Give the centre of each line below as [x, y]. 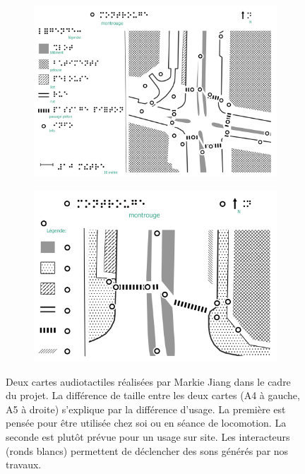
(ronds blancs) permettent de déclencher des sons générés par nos [147, 450]
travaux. [24, 464]
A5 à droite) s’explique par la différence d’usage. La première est [146, 409]
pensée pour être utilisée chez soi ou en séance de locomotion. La [146, 423]
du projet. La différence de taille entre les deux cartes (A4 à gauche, [153, 395]
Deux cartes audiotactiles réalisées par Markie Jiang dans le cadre [148, 381]
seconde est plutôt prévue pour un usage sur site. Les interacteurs [148, 436]
